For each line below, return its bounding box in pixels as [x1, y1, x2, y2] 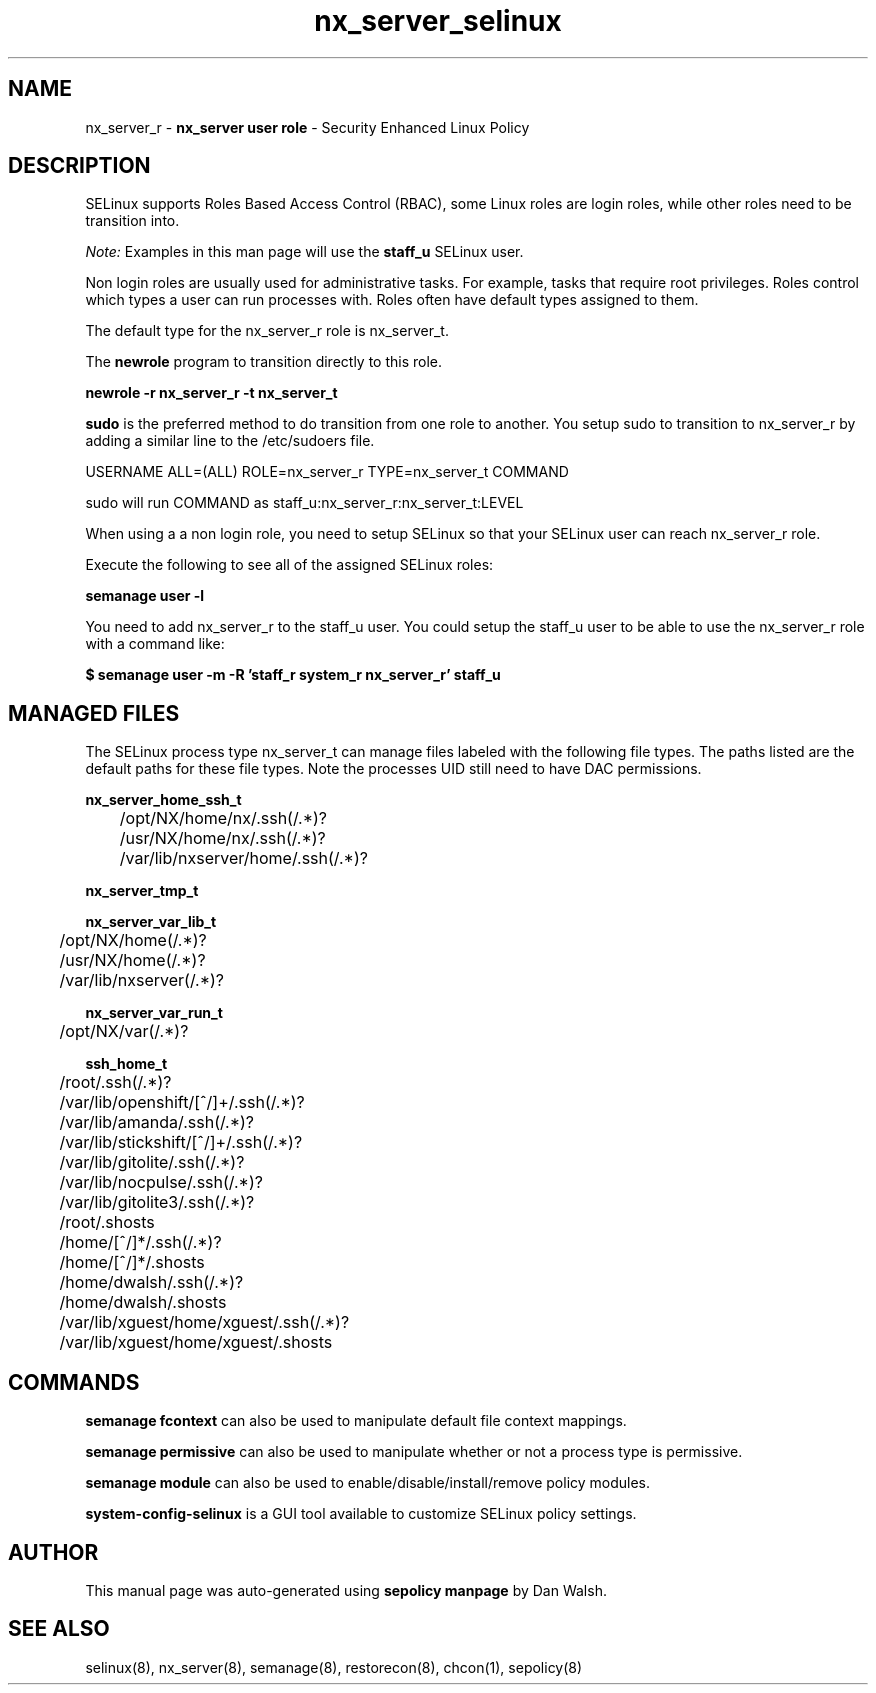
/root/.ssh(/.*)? [59, 1072, 172, 1093]
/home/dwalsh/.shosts [59, 1292, 227, 1313]
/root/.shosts [59, 1212, 155, 1233]
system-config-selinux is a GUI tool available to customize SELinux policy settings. [85, 1505, 637, 1523]
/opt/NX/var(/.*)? [59, 1021, 189, 1042]
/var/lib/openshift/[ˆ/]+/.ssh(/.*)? [59, 1092, 305, 1113]
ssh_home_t [85, 1055, 168, 1073]
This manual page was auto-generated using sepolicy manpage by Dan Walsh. [85, 1581, 607, 1599]
